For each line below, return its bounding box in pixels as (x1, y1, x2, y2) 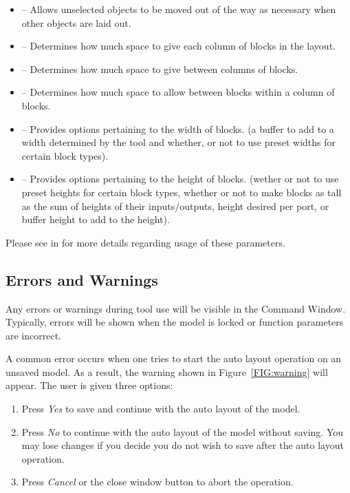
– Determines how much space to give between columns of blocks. (21, 61, 298, 76)
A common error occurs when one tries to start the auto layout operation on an (6, 351, 342, 366)
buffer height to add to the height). (21, 212, 170, 227)
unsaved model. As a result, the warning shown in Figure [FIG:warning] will (6, 364, 328, 379)
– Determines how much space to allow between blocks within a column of (21, 85, 335, 99)
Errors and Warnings (6, 269, 158, 290)
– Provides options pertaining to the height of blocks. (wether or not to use (21, 171, 339, 186)
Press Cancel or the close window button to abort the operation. (21, 474, 294, 489)
